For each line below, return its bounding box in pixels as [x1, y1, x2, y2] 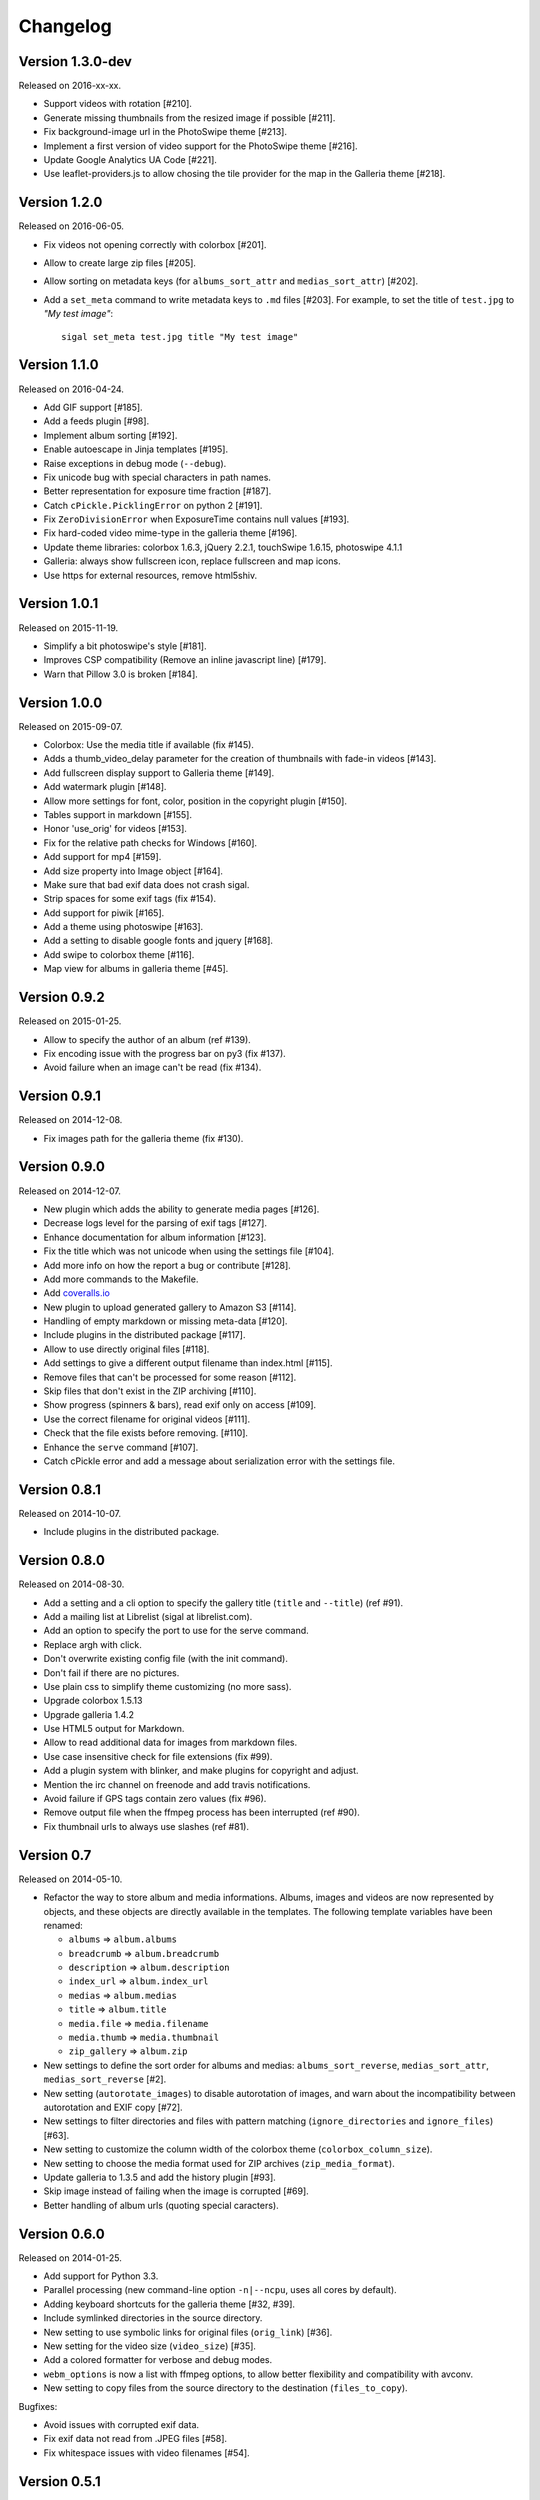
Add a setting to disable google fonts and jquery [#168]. [43, 935, 274, 947]
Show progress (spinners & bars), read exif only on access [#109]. [43, 1399, 317, 1411]
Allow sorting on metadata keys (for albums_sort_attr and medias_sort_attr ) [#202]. [43, 275, 419, 287]
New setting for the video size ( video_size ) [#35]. [43, 2340, 257, 2352]
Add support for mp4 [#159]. [43, 851, 162, 863]
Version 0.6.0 [18, 2225, 105, 2242]
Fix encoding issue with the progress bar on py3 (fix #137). [43, 1047, 287, 1059]
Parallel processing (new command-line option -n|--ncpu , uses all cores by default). [43, 2284, 397, 2296]
